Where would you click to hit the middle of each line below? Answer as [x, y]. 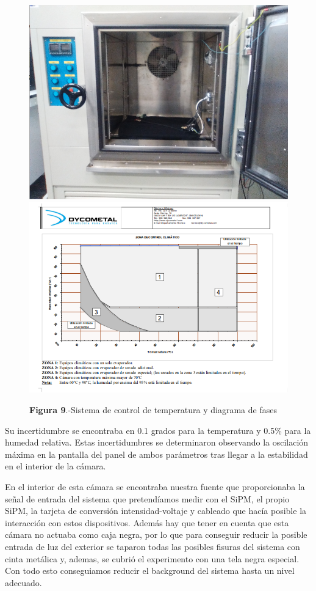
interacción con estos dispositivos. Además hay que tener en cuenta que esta [147, 522]
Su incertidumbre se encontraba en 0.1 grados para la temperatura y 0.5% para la [158, 430]
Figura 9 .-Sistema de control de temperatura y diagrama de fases [153, 409]
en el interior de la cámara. [56, 466]
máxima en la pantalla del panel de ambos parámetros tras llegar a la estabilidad [156, 454]
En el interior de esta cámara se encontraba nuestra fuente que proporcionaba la [155, 486]
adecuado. [23, 582]
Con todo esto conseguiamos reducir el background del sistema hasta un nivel [150, 571]
